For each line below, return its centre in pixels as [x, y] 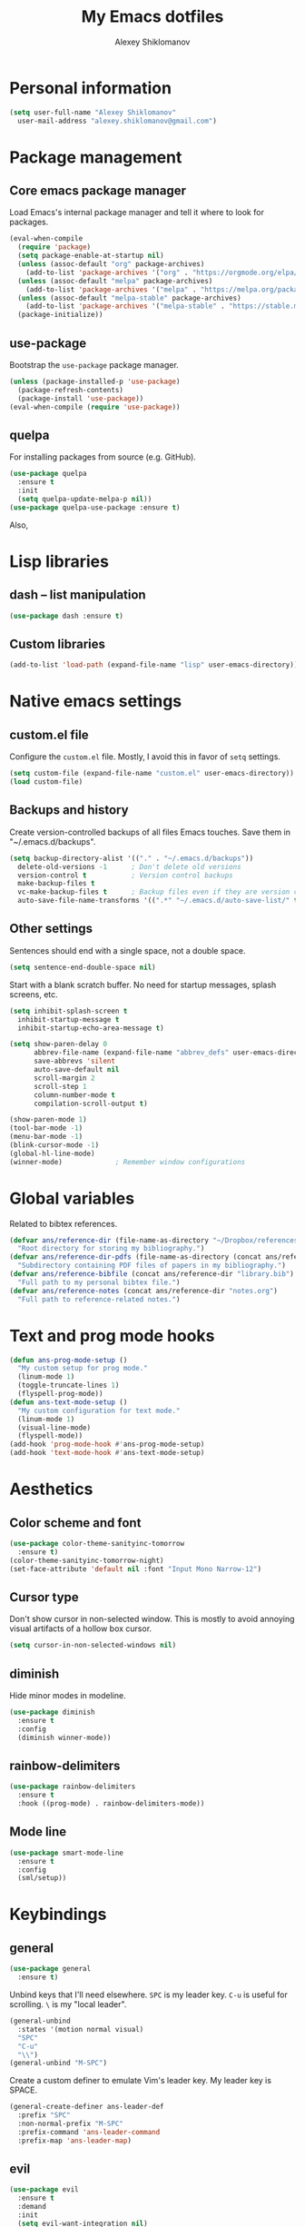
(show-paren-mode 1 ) [49, 1120]
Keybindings [58, 1915]
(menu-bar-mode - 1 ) [46, 1137]
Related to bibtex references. [64, 1223]
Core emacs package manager [98, 191]
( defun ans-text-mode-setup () [69, 1402]
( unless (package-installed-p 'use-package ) [95, 381]
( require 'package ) [54, 247]
